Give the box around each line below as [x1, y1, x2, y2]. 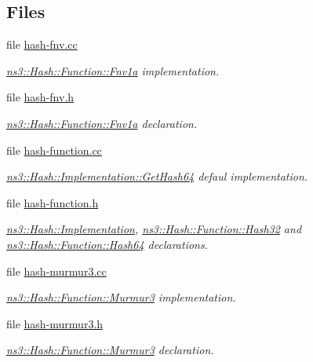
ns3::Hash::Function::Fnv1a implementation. [6, 62, 220, 79]
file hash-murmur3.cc [6, 262, 107, 279]
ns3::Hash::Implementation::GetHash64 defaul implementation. [6, 168, 308, 185]
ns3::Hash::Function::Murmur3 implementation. [6, 289, 236, 305]
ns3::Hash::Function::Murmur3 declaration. [6, 342, 214, 358]
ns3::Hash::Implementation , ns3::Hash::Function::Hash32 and [6, 221, 302, 237]
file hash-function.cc [6, 141, 102, 158]
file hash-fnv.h [6, 89, 75, 105]
